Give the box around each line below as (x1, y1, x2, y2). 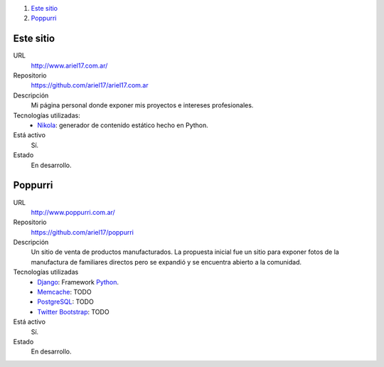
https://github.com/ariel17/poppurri (31, 228, 134, 236)
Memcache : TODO (37, 288, 92, 297)
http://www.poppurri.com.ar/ (31, 208, 115, 216)
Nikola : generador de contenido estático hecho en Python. (37, 121, 209, 129)
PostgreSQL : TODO (37, 297, 94, 306)
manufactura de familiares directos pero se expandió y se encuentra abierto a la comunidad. (31, 257, 302, 266)
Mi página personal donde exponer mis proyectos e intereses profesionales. (31, 101, 254, 110)
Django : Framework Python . (37, 277, 119, 286)
